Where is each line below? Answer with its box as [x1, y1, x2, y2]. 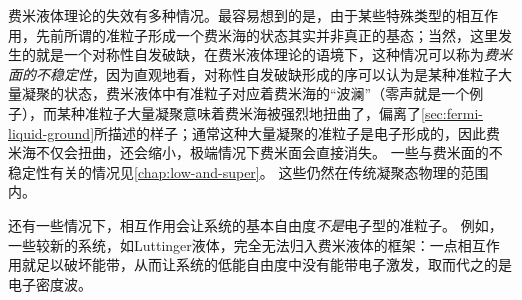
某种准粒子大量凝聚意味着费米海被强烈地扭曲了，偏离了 [56, 102, 421, 123]
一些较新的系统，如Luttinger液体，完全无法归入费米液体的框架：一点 [8, 234, 458, 255]
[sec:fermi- [421, 102, 483, 123]
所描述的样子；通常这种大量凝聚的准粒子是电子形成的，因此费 [94, 122, 501, 143]
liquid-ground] [8, 122, 95, 143]
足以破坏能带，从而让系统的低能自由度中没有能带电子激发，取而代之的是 [35, 254, 512, 275]
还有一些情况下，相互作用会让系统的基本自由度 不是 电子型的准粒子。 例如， [8, 214, 503, 235]
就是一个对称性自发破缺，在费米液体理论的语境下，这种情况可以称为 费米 [35, 44, 512, 65]
